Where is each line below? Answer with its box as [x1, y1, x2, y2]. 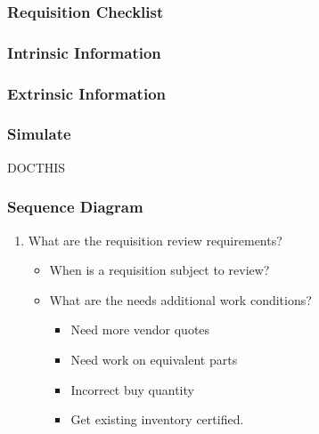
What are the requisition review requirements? [28, 230, 282, 249]
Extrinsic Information [7, 82, 167, 104]
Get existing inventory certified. [70, 410, 244, 429]
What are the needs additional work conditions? [49, 290, 312, 309]
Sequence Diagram [7, 196, 143, 218]
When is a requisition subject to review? [49, 261, 270, 279]
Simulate [7, 123, 71, 145]
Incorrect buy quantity [70, 380, 194, 398]
